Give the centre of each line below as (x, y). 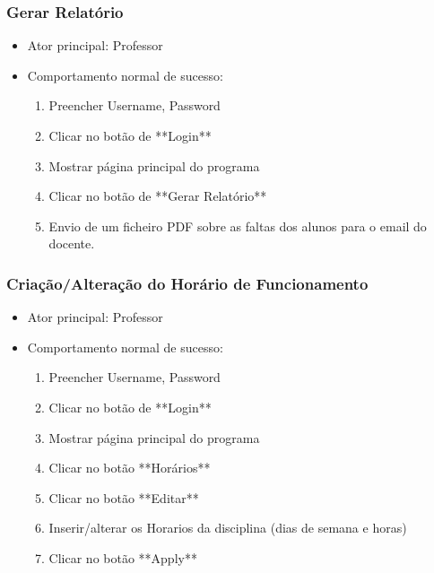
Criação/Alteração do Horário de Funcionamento (187, 283)
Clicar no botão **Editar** (124, 497)
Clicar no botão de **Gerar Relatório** (158, 196)
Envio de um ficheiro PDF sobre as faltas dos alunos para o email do (238, 226)
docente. (72, 243)
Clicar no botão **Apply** (123, 557)
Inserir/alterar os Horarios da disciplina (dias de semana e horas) (228, 528)
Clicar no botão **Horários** (130, 468)
